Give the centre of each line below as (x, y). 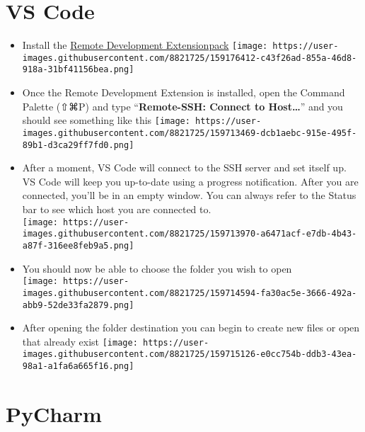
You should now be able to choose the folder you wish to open (157, 268)
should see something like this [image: (106, 120)
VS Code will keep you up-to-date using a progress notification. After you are (190, 181)
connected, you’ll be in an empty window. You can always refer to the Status (189, 195)
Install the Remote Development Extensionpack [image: (145, 45)
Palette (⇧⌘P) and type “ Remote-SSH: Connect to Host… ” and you (182, 106)
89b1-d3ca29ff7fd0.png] (78, 145)
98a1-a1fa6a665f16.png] (78, 366)
